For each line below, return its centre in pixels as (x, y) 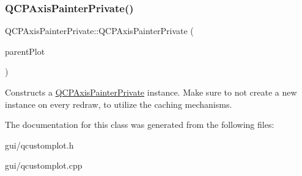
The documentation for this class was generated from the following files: (140, 125)
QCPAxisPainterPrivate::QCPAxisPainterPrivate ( (99, 31)
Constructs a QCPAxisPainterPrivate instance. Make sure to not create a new (151, 92)
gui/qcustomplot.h (39, 145)
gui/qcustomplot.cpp (44, 165)
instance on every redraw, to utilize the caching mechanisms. (119, 104)
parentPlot (25, 51)
